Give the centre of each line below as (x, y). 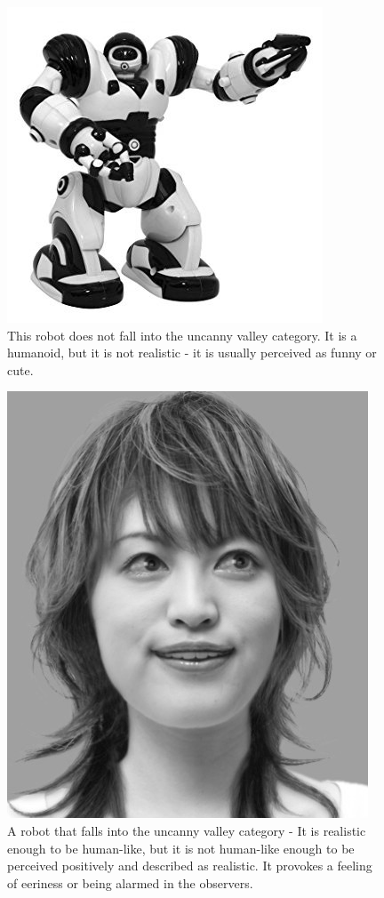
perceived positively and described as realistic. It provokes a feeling (190, 866)
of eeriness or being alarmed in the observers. (130, 882)
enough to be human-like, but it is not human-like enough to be (181, 848)
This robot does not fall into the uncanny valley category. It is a (182, 335)
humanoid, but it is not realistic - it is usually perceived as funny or (192, 353)
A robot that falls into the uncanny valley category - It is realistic (187, 830)
